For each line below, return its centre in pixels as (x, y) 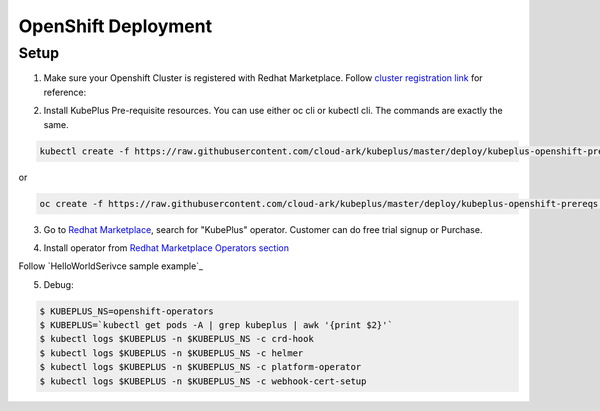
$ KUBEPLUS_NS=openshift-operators (126, 311)
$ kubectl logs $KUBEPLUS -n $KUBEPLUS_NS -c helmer (171, 353)
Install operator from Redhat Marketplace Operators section (166, 247)
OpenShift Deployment (115, 26)
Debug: (58, 284)
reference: (65, 92)
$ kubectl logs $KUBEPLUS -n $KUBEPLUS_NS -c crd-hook (176, 339)
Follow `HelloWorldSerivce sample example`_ (111, 266)
